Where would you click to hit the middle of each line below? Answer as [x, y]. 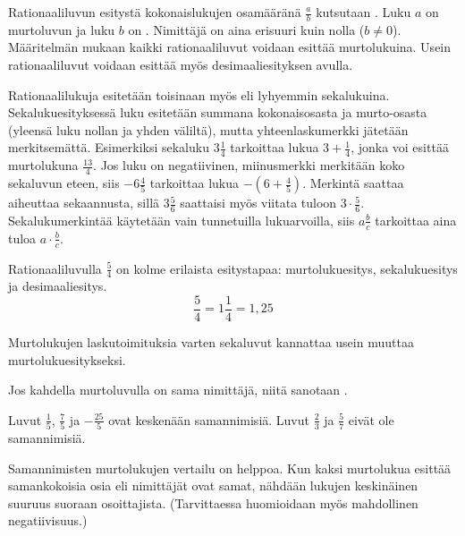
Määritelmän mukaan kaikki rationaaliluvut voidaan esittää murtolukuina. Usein [230, 47]
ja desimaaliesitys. [58, 286]
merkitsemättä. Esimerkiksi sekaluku [109, 147]
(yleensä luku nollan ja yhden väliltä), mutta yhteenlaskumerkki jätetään [208, 129]
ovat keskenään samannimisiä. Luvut [209, 419]
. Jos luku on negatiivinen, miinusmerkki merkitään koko [249, 165]
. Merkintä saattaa [353, 183]
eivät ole [371, 419]
